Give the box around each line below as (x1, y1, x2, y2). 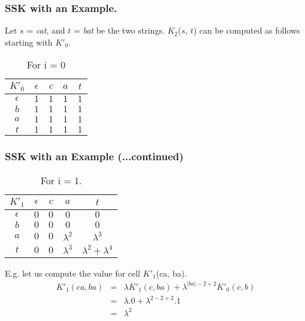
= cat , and (26, 24, 65, 37)
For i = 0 (26, 58, 65, 72)
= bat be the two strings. (73, 24, 165, 37)
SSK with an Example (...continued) (5, 149, 184, 164)
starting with (5, 35, 53, 48)
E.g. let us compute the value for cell (5, 266, 140, 279)
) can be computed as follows (193, 24, 300, 37)
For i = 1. (40, 173, 82, 187)
